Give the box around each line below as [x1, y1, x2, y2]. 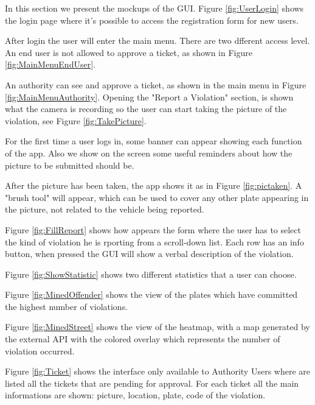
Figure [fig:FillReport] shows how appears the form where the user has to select [5, 223, 301, 236]
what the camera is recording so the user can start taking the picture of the [5, 102, 287, 115]
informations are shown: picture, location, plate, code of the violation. [5, 389, 266, 401]
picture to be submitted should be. [5, 158, 134, 171]
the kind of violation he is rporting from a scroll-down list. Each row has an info [5, 235, 304, 248]
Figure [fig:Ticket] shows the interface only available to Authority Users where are [5, 365, 310, 378]
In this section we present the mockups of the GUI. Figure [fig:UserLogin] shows [5, 2, 304, 14]
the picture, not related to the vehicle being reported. [5, 203, 204, 216]
